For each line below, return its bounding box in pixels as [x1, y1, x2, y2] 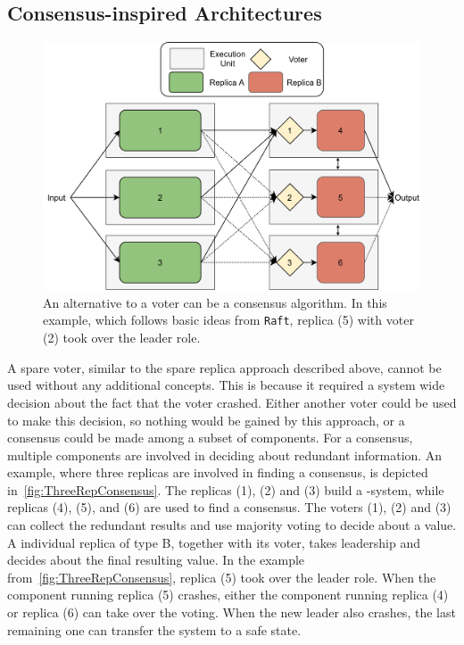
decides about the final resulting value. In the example [7, 550, 305, 569]
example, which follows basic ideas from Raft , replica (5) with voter [43, 310, 414, 329]
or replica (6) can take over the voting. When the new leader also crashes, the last [7, 603, 456, 622]
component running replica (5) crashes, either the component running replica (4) [7, 585, 449, 604]
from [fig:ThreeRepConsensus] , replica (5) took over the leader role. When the [7, 567, 436, 586]
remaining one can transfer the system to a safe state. [7, 620, 302, 639]
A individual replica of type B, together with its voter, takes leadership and [7, 533, 420, 551]
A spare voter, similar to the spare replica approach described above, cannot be [7, 358, 442, 376]
